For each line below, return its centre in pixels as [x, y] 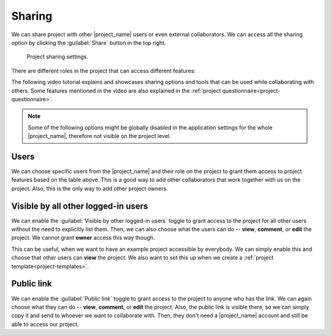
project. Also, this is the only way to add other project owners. [90, 188]
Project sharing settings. [57, 57]
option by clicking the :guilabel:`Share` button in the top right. [89, 42]
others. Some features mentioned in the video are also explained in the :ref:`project [116, 90]
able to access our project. [45, 324]
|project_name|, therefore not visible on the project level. [99, 136]
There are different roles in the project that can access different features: [104, 71]
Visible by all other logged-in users [80, 206]
